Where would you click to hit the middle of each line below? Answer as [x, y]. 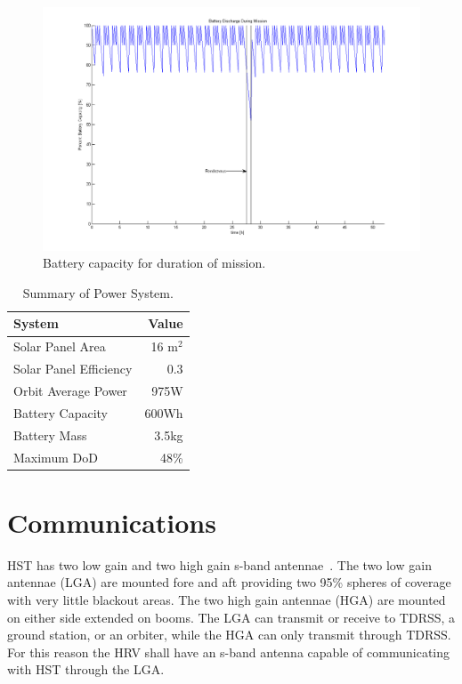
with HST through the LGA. [86, 669]
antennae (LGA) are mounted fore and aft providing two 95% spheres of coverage [229, 582]
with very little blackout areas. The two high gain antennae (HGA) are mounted [227, 599]
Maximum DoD [56, 457]
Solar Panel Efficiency [73, 369]
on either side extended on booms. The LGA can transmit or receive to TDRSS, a [231, 617]
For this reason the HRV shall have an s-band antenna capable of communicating [228, 652]
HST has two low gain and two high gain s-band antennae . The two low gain [219, 564]
